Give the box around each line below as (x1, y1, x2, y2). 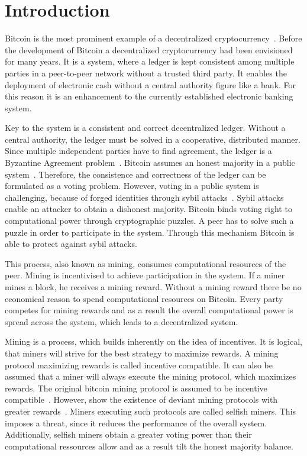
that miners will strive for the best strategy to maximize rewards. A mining (5, 346, 279, 359)
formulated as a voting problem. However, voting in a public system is (5, 179, 259, 192)
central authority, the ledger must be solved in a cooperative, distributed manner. (5, 133, 300, 145)
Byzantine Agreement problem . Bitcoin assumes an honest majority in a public (5, 156, 295, 169)
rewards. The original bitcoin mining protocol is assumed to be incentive (5, 381, 267, 394)
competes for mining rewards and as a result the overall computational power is (5, 304, 293, 316)
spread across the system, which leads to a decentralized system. (5, 315, 238, 327)
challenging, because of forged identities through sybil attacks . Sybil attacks (5, 191, 284, 203)
